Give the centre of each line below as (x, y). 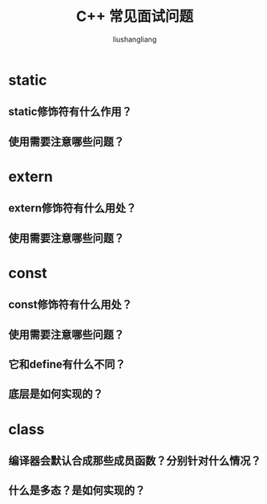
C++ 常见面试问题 (135, 16)
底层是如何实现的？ (56, 394)
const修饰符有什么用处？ (70, 305)
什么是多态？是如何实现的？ (77, 491)
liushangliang (135, 39)
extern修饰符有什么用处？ (73, 209)
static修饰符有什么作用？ (70, 112)
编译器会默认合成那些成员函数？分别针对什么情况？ (135, 461)
